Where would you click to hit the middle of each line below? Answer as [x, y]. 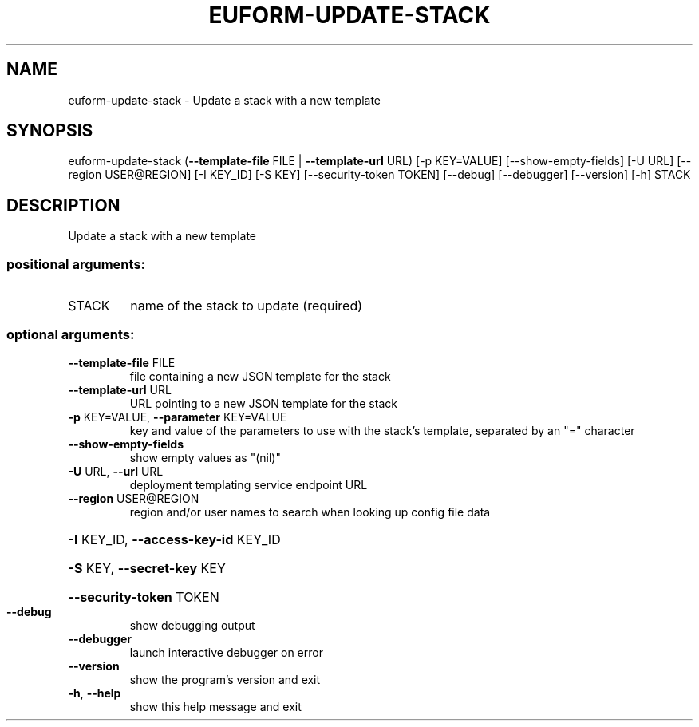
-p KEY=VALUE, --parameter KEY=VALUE [178, 417]
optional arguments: [71, 335]
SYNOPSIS [50, 131]
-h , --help [95, 693]
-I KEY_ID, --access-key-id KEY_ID [174, 539]
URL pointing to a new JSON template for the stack [263, 403]
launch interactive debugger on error [226, 652]
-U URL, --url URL [116, 471]
